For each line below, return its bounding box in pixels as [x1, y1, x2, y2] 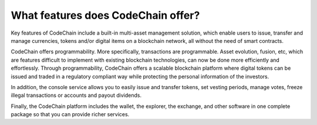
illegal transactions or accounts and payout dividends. [11, 92, 142, 99]
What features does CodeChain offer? [11, 9, 200, 22]
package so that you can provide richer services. [11, 111, 130, 118]
